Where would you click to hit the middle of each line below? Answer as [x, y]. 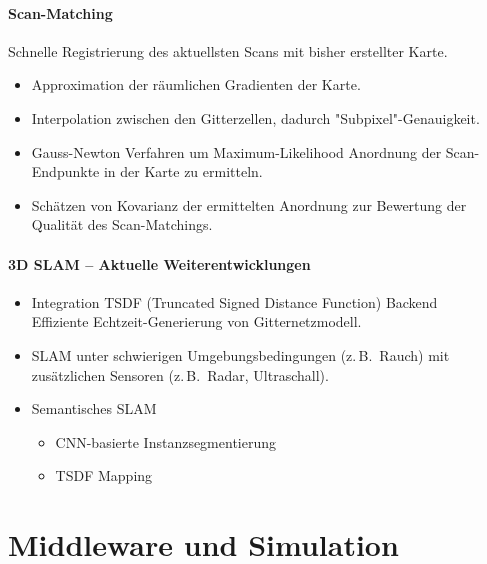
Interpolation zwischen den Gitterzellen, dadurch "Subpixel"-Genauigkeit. [255, 117]
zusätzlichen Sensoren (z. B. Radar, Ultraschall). [180, 374]
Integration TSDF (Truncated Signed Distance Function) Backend [234, 301]
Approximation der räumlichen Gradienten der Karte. [196, 84]
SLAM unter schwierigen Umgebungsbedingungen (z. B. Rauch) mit [240, 354]
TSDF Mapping [104, 475]
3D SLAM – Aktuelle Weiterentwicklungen [159, 263]
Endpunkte [65, 171]
